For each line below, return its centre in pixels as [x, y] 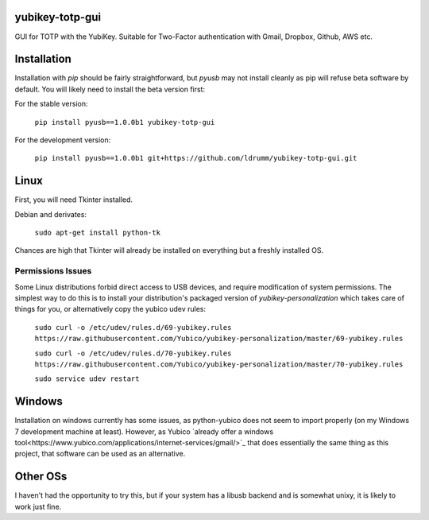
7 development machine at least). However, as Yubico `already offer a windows [144, 431]
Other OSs [41, 477]
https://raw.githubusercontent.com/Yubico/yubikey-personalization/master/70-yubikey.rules [219, 364]
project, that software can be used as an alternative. [100, 454]
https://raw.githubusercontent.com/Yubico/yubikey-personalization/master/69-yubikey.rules [219, 339]
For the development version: [63, 140]
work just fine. [38, 506]
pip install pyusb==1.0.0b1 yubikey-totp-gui [125, 122]
